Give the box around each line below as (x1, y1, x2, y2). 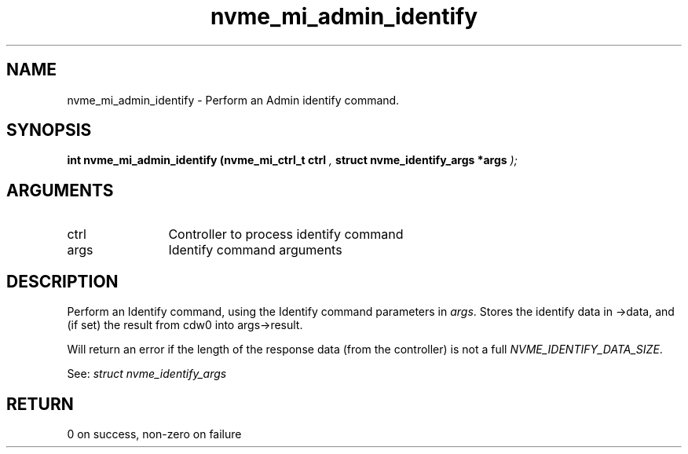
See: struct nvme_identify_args (67, 367, 227, 381)
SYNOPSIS (6, 120, 92, 141)
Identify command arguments (168, 242, 342, 258)
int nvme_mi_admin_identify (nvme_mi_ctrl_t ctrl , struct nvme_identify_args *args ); (67, 153, 518, 167)
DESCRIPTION (6, 271, 119, 291)
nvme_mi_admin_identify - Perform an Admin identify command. (67, 93, 400, 107)
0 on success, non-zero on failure (67, 427, 242, 441)
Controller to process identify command (168, 226, 404, 243)
